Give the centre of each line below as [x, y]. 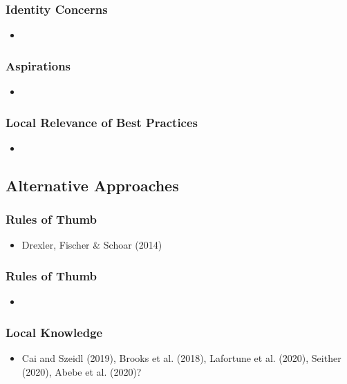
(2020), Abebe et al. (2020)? [82, 371]
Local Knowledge [54, 332]
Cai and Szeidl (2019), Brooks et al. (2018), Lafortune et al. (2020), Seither [181, 358]
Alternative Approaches [92, 185]
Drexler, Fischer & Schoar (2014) [92, 245]
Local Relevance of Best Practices [102, 122]
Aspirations [38, 65]
